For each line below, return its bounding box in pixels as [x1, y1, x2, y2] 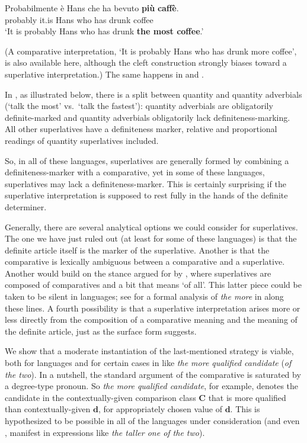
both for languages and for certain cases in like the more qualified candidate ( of [5, 357, 292, 369]
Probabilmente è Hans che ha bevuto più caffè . [5, 2, 179, 14]
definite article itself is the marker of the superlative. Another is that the [5, 243, 270, 256]
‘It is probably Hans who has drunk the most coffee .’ [5, 25, 204, 37]
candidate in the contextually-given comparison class [5, 391, 196, 403]
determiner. [5, 200, 47, 213]
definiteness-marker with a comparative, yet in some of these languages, [5, 166, 265, 178]
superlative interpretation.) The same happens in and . [5, 68, 204, 80]
